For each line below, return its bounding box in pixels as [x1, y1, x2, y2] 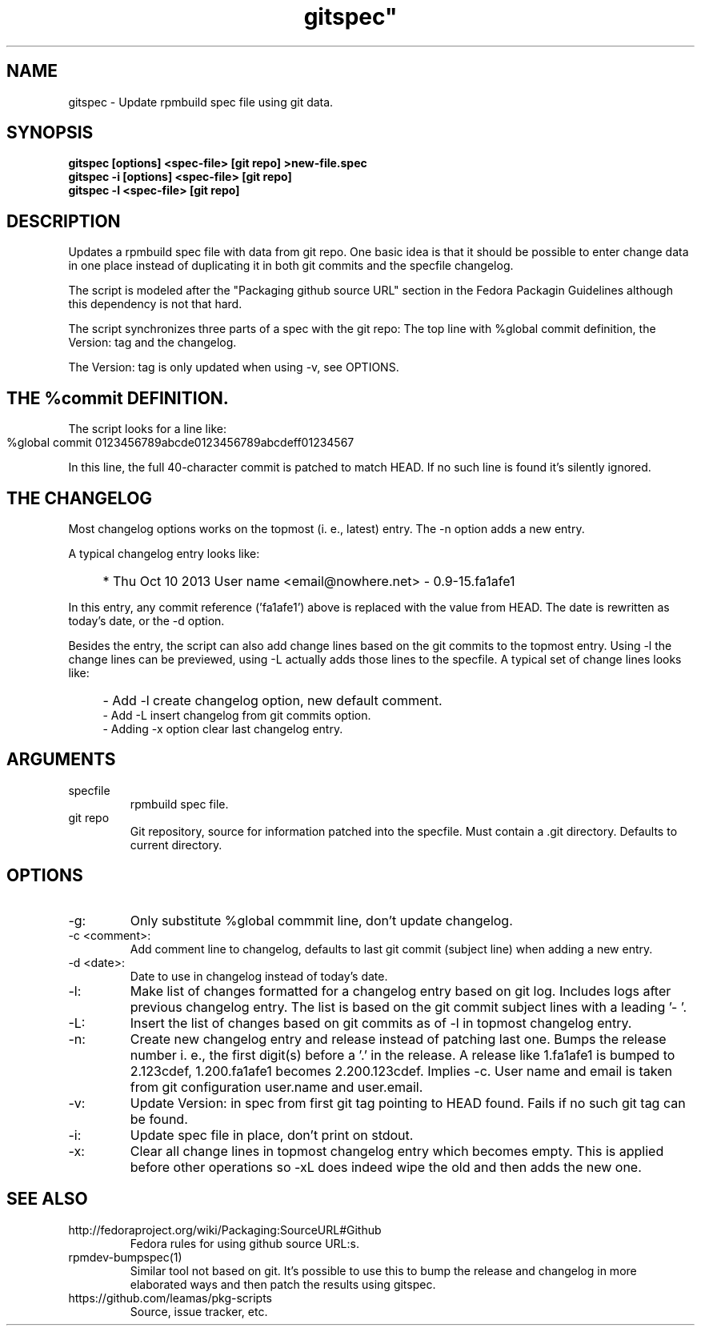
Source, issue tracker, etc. [130, 1304, 268, 1318]
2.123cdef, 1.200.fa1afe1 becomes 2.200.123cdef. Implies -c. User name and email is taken [130, 1062, 673, 1079]
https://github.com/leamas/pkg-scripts [68, 1290, 273, 1305]
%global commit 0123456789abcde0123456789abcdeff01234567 [6, 435, 355, 450]
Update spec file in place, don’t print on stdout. [130, 1126, 414, 1143]
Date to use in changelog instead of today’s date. [130, 969, 388, 983]
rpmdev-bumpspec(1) [68, 1250, 182, 1264]
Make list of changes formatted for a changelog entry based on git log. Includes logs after [130, 982, 671, 999]
